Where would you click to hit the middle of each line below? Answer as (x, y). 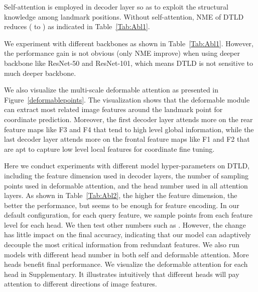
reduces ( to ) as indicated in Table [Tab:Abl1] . (77, 26)
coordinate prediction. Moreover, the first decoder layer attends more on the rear (128, 119)
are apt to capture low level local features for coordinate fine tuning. (109, 149)
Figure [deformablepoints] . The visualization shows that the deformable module (127, 99)
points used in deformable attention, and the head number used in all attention (126, 185)
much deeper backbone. (40, 73)
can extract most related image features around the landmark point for (113, 109)
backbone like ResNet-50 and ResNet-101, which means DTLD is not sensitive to (129, 63)
